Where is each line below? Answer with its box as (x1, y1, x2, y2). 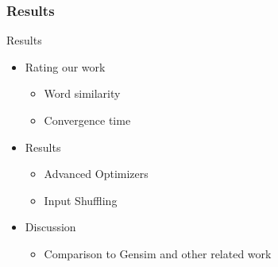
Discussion (25, 219, 76, 235)
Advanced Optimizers (44, 165, 149, 182)
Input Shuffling (44, 192, 118, 208)
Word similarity (44, 85, 121, 102)
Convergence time (44, 112, 131, 128)
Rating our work (25, 58, 106, 75)
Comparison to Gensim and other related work (44, 245, 272, 261)
